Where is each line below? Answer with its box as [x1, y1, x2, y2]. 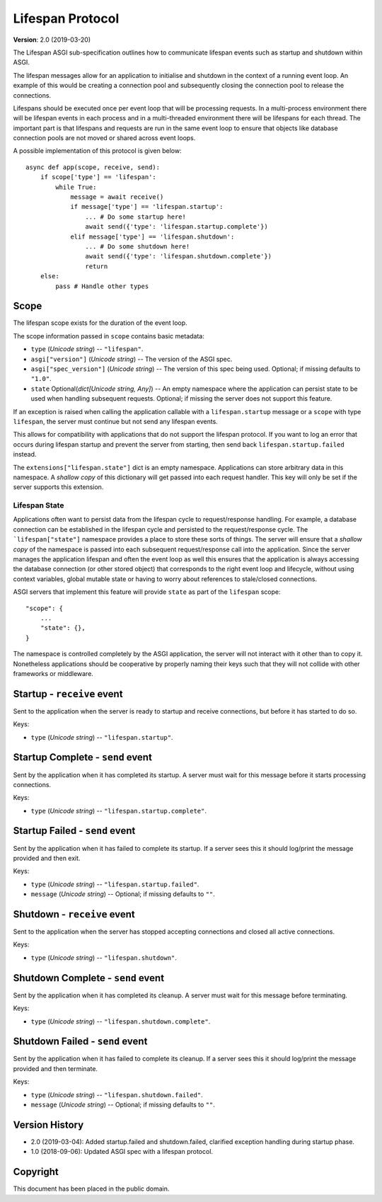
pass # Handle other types [55, 282, 149, 290]
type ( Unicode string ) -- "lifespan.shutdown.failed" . [30, 1090, 203, 1099]
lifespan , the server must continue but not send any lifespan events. [13, 417, 219, 425]
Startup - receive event [13, 687, 123, 700]
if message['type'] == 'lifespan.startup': [70, 202, 224, 211]
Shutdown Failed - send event [13, 1036, 148, 1048]
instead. [13, 450, 37, 459]
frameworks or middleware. [13, 669, 93, 677]
